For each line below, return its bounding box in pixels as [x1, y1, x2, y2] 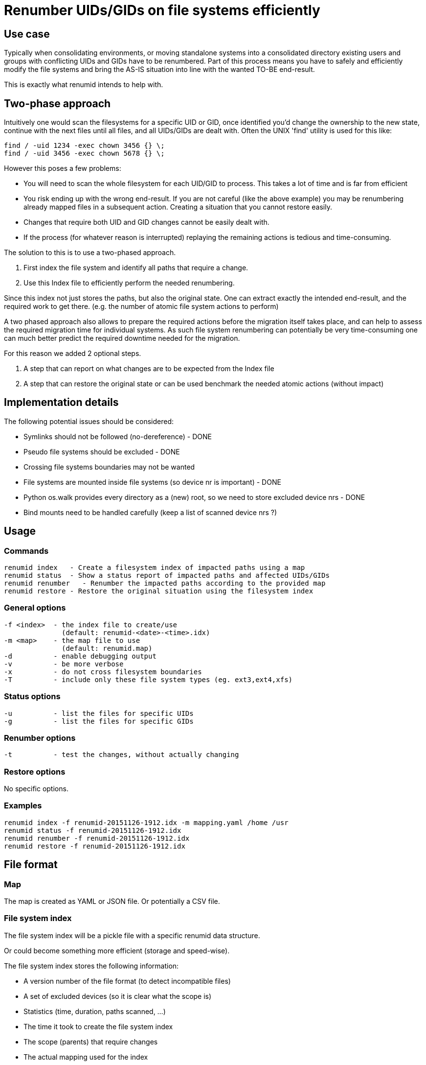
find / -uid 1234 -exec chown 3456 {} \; [4, 142, 165, 150]
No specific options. [4, 784, 68, 793]
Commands [4, 545, 49, 556]
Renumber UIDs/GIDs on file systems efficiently [4, 2, 320, 19]
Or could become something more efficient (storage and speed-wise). [4, 946, 230, 955]
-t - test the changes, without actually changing [4, 751, 239, 759]
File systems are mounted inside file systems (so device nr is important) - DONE [23, 477, 281, 486]
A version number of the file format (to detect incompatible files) [23, 976, 231, 985]
